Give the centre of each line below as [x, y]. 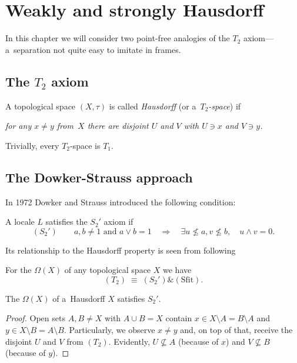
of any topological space [108, 270]
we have [177, 270]
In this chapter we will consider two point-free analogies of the [118, 38]
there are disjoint [118, 126]
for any [19, 126]
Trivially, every [32, 145]
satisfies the [66, 222]
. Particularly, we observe [110, 330]
